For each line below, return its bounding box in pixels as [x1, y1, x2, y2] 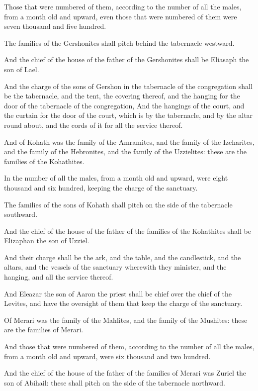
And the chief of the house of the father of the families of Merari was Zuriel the [4, 368, 246, 378]
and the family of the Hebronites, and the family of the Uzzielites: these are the [4, 146, 247, 157]
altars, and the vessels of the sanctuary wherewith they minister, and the [4, 262, 227, 272]
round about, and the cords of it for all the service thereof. [4, 119, 183, 130]
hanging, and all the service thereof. [4, 272, 113, 282]
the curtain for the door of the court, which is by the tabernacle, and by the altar [4, 110, 253, 120]
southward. [4, 209, 38, 219]
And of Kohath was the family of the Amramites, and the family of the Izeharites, [4, 136, 255, 147]
